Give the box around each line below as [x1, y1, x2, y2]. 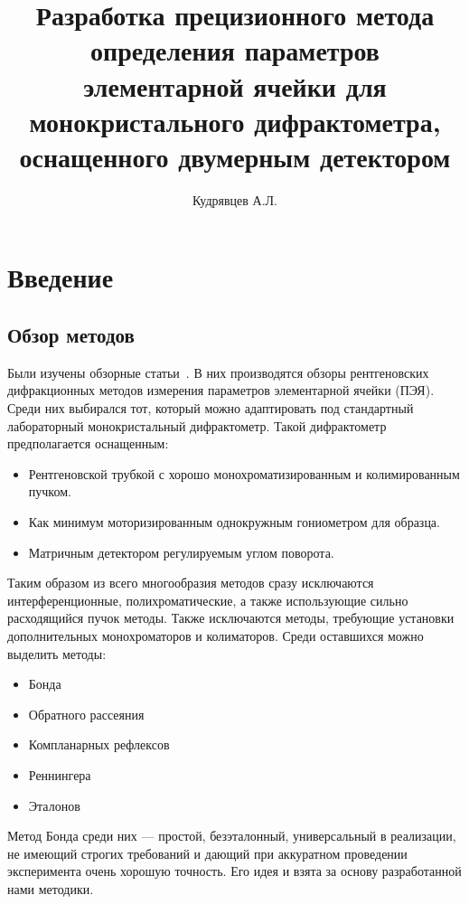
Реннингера [28, 765, 91, 784]
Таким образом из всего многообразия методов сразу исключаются [7, 573, 374, 592]
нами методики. [7, 879, 94, 898]
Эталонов [28, 796, 80, 815]
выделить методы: [7, 644, 107, 663]
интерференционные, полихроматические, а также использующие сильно [7, 590, 408, 609]
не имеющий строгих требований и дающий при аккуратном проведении [7, 843, 408, 862]
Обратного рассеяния [28, 704, 145, 723]
